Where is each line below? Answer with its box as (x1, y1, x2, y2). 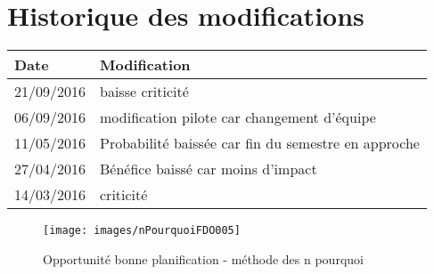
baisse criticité (100, 81, 189, 102)
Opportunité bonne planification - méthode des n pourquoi (43, 249, 364, 268)
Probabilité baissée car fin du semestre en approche (100, 133, 420, 154)
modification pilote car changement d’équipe (100, 107, 376, 128)
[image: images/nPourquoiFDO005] (43, 224, 241, 238)
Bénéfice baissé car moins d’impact (100, 158, 317, 180)
